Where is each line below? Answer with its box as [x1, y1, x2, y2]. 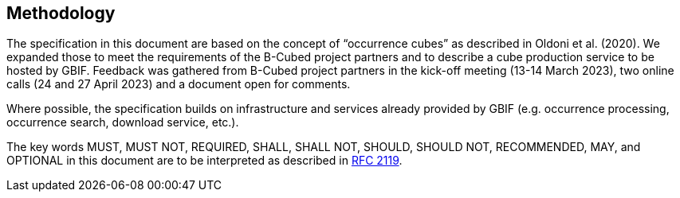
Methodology [6, 3, 116, 23]
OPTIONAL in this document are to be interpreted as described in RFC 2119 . [6, 153, 403, 168]
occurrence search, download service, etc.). [6, 115, 239, 130]
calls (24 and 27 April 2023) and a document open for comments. [6, 77, 351, 91]
